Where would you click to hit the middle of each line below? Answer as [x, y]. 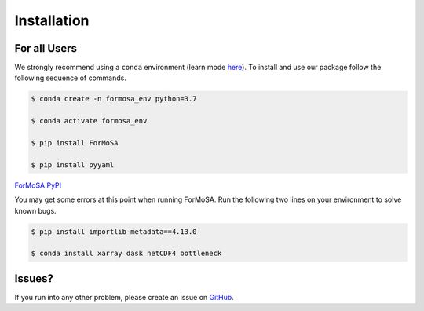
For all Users [46, 48]
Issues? [34, 278]
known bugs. [35, 210]
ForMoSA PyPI [38, 185]
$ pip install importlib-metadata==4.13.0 [114, 231]
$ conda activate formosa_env [89, 121]
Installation [52, 20]
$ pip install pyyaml [73, 165]
